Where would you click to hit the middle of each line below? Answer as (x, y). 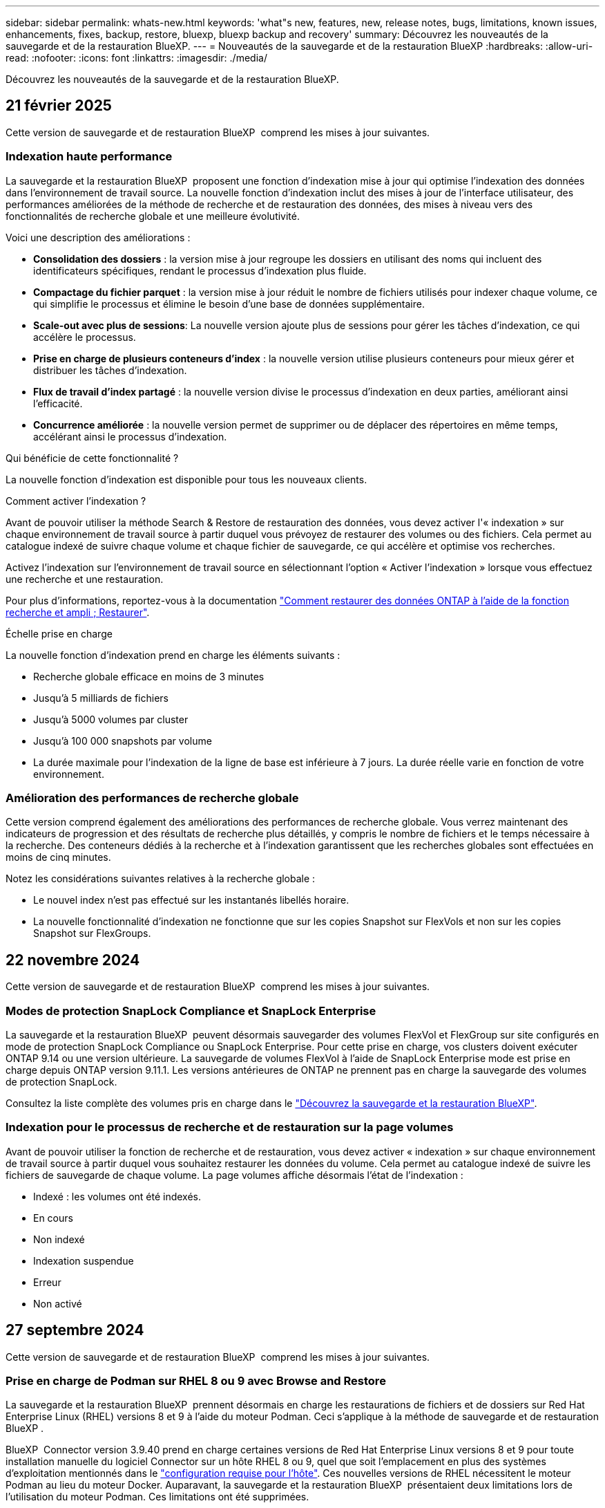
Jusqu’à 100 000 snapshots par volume (123, 741)
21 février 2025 (59, 106)
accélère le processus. (85, 337)
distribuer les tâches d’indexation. (110, 370)
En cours (53, 1218)
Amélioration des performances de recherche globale (152, 798)
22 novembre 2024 (73, 960)
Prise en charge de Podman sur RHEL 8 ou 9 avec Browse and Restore (196, 1380)
